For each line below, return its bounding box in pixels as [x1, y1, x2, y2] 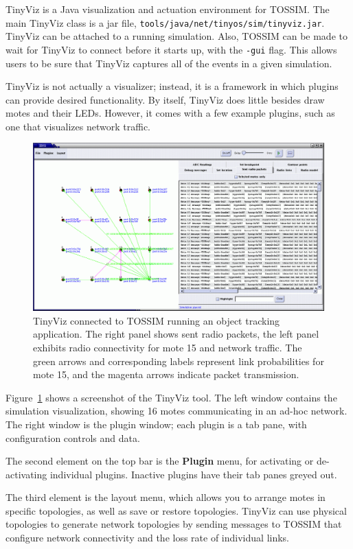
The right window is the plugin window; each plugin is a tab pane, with [5, 417, 307, 431]
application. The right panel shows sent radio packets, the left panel [33, 327, 319, 341]
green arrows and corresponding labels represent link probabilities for [33, 353, 324, 368]
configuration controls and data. [5, 430, 140, 445]
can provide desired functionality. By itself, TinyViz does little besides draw [5, 92, 325, 106]
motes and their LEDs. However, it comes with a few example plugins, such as [5, 106, 335, 120]
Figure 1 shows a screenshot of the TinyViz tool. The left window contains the [5, 390, 337, 404]
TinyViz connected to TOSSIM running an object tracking [33, 313, 280, 327]
